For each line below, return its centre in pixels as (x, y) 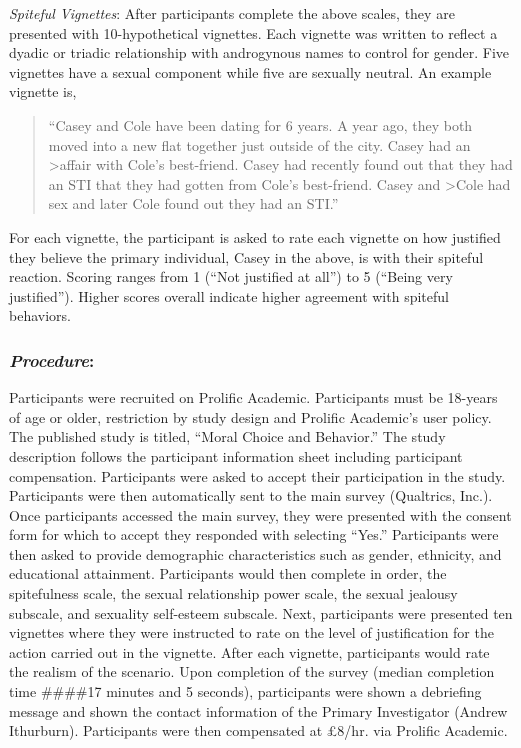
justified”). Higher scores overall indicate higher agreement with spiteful (229, 295)
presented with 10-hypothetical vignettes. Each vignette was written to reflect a (253, 32)
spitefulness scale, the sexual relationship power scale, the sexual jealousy (233, 593)
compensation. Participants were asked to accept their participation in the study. (257, 475)
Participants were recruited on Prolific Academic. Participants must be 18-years (253, 397)
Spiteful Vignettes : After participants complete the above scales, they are (232, 13)
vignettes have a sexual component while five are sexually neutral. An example (250, 71)
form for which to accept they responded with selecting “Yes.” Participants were (254, 534)
